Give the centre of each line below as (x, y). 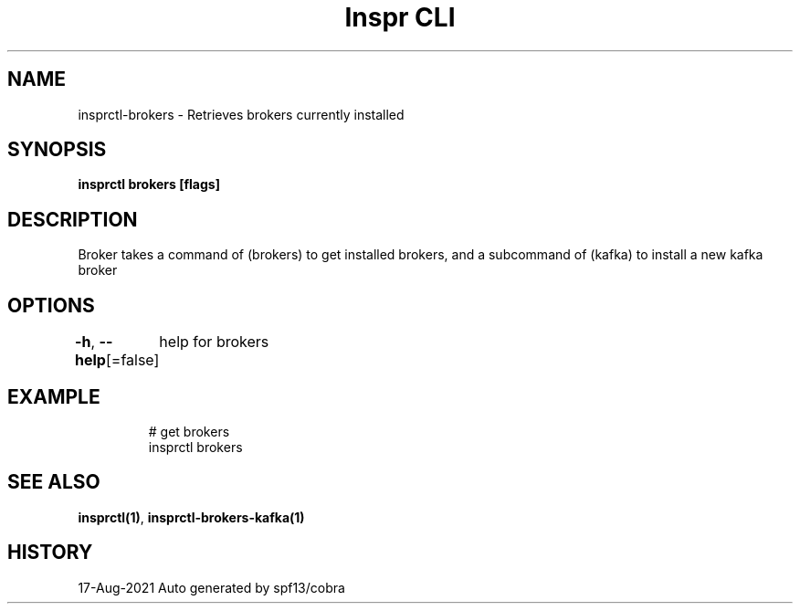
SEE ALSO (54, 482)
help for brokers (214, 342)
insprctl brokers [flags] (149, 184)
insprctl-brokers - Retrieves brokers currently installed (241, 114)
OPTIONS (51, 305)
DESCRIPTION (73, 219)
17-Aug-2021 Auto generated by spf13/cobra (211, 587)
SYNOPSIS (57, 150)
